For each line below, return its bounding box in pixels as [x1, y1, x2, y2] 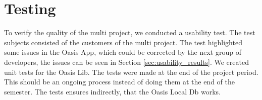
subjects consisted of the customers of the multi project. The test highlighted [4, 37, 242, 47]
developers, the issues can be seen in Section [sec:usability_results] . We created [4, 56, 249, 67]
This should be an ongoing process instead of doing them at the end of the [4, 76, 235, 87]
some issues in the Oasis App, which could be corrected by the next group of [4, 47, 241, 57]
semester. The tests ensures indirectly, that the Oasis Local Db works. [4, 86, 221, 96]
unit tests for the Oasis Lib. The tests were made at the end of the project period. [4, 66, 258, 77]
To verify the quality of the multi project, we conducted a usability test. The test [4, 27, 255, 38]
